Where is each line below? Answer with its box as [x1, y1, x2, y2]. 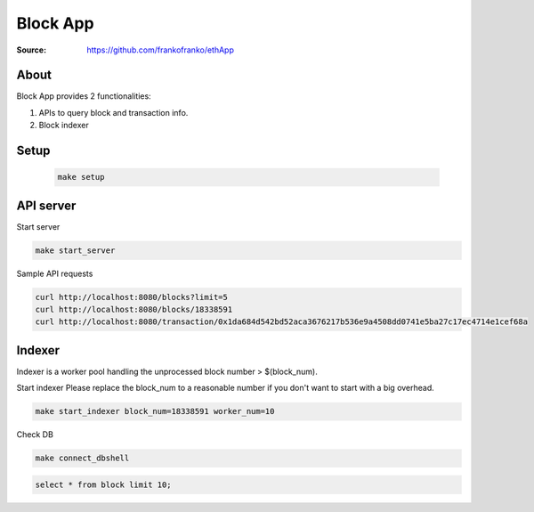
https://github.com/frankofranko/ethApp [86, 45, 235, 55]
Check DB [16, 429, 53, 440]
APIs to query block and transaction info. [38, 107, 189, 118]
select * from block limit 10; [35, 479, 173, 490]
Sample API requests [16, 268, 93, 279]
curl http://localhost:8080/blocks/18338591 [35, 305, 233, 315]
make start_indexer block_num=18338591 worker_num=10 [35, 406, 275, 417]
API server [16, 198, 77, 213]
